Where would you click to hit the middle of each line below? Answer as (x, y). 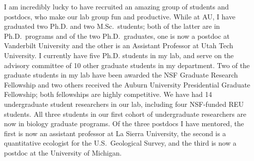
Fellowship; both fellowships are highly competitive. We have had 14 (108, 94)
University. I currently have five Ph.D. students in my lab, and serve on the (119, 55)
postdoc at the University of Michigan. (63, 152)
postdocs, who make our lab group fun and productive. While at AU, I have (120, 16)
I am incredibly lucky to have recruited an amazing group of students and (117, 6)
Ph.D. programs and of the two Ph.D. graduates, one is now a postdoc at (117, 36)
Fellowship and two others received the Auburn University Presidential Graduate (127, 84)
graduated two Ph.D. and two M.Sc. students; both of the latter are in (112, 26)
